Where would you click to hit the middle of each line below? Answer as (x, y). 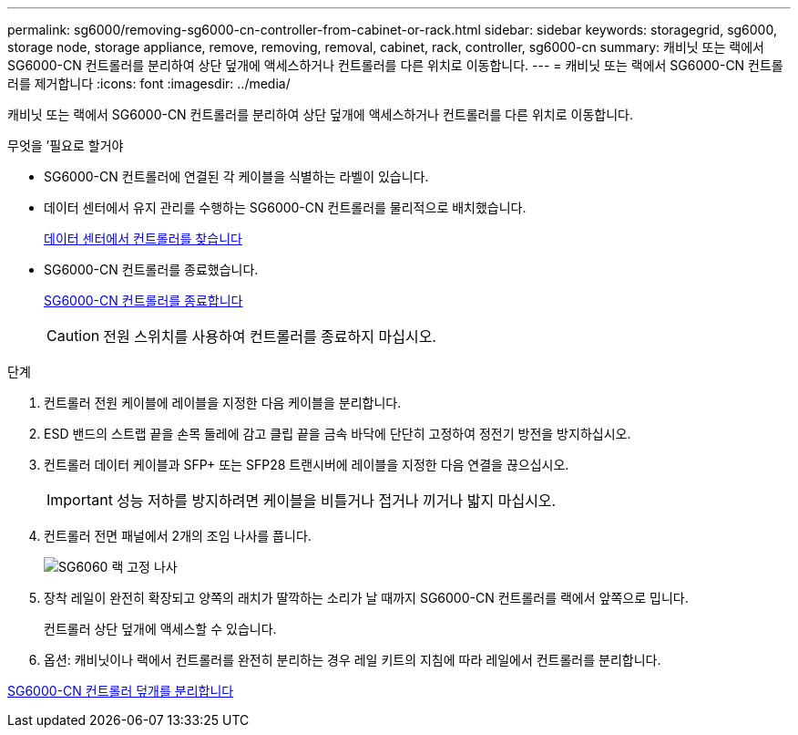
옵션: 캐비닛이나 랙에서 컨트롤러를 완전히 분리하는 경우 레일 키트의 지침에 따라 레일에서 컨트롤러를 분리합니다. (353, 660)
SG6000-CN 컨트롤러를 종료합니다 (143, 300)
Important (80, 500)
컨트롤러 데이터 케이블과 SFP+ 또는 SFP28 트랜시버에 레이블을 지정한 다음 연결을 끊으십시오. (307, 465)
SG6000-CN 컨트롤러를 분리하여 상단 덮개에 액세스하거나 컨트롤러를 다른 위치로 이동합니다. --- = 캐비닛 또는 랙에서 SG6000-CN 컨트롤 (395, 65)
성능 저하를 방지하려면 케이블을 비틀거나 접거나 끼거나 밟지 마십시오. (336, 501)
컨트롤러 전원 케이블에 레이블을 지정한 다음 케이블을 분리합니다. (223, 403)
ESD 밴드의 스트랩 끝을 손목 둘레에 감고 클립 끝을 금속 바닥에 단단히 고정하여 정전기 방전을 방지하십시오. (338, 434)
